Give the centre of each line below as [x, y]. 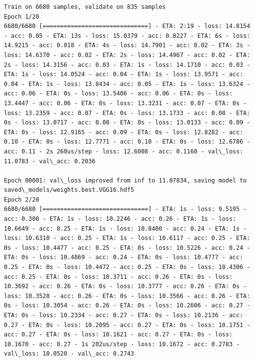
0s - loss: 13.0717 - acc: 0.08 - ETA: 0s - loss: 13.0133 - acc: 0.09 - [127, 123]
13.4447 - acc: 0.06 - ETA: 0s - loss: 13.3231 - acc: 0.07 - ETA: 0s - [125, 103]
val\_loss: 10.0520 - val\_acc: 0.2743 [69, 354]
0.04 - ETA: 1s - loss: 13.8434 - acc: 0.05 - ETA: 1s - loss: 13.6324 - [127, 84]
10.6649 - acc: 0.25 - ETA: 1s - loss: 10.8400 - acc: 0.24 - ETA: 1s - [125, 228]
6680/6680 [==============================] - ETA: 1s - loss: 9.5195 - [125, 209]
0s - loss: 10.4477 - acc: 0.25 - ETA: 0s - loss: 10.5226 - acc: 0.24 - [127, 248]
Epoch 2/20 [22, 199]
